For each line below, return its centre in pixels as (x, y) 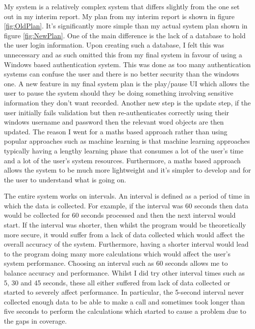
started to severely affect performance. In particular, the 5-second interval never (124, 292)
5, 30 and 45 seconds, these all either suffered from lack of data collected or (117, 282)
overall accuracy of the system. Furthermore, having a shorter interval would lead (126, 244)
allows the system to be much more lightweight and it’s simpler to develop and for (127, 170)
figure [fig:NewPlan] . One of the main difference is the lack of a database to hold (125, 35)
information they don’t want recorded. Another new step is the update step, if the (127, 102)
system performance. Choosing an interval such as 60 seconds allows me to (116, 263)
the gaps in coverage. (36, 321)
